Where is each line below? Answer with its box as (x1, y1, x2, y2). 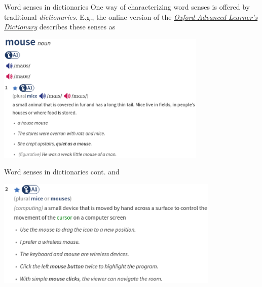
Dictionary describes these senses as (4, 21, 116, 32)
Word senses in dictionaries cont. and (4, 166, 120, 177)
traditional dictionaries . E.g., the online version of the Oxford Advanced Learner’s (4, 11, 258, 22)
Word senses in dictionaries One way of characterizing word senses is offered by (4, 2, 250, 12)
